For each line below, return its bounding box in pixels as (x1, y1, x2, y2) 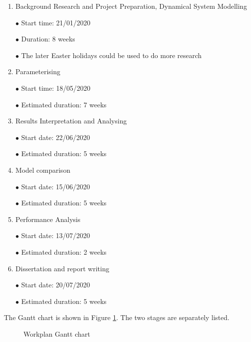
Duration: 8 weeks (21, 34, 75, 44)
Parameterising (15, 66, 61, 77)
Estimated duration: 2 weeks (21, 246, 107, 257)
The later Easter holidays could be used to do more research (21, 50, 202, 60)
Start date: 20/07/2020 (21, 280, 90, 290)
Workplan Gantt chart (23, 328, 90, 339)
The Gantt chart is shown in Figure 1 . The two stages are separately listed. (4, 312, 230, 322)
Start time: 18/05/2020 (21, 82, 91, 93)
